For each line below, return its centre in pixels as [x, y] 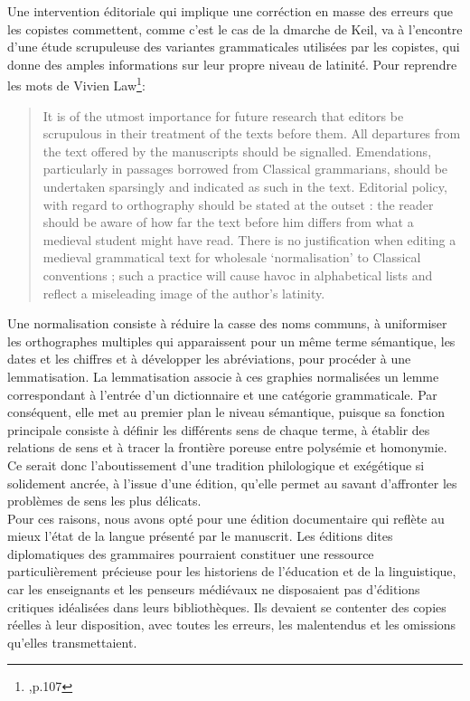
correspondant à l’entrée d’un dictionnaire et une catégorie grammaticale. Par [222, 394]
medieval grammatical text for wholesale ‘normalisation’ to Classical [232, 257]
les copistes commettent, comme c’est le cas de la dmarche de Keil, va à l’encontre [235, 28]
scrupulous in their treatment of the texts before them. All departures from [252, 133]
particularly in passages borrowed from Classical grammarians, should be [245, 169]
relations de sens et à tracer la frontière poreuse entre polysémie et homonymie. [227, 447]
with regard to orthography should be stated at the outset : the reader [238, 204]
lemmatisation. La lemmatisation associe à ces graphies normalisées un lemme [223, 376]
